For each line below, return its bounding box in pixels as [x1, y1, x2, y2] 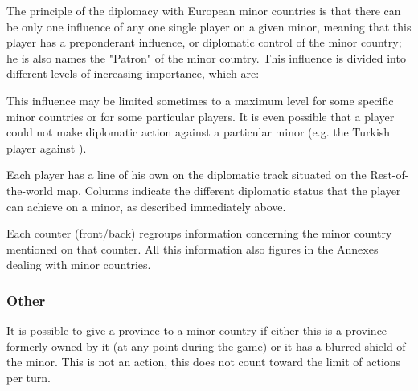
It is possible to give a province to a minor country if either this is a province [6, 322, 387, 339]
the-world [6, 181, 53, 198]
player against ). [6, 139, 87, 156]
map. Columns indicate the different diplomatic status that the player [56, 181, 401, 198]
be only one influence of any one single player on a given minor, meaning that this [6, 18, 412, 35]
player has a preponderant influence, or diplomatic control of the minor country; [6, 34, 402, 51]
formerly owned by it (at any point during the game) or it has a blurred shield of [6, 337, 406, 354]
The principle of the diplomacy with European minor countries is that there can [6, 2, 401, 18]
